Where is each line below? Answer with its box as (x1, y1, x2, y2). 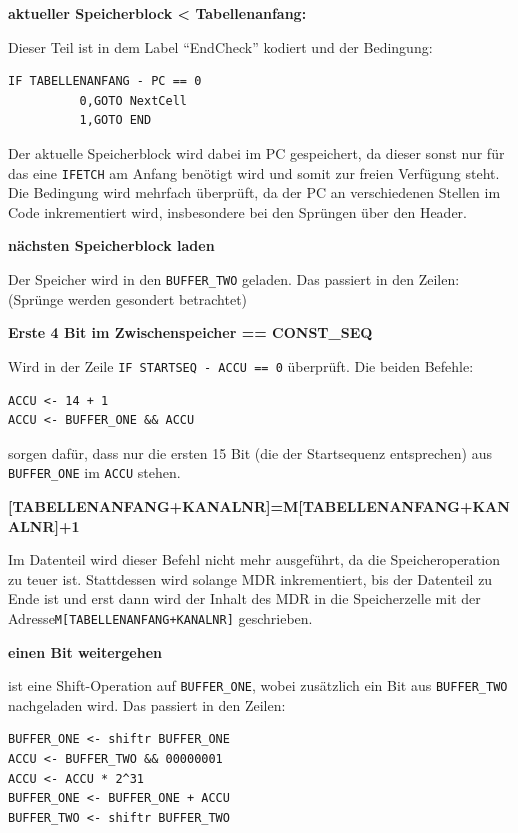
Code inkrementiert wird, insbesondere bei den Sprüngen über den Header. (8, 201, 467, 222)
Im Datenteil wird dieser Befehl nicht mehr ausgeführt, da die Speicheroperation (8, 549, 500, 570)
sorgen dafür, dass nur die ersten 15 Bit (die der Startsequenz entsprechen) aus (8, 442, 492, 463)
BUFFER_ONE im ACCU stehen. (8, 462, 181, 483)
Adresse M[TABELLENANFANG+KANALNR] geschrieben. (8, 607, 313, 628)
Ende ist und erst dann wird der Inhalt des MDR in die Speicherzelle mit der (8, 588, 481, 609)
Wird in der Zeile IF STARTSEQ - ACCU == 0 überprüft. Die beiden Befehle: (8, 355, 474, 376)
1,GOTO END (79, 113, 152, 128)
